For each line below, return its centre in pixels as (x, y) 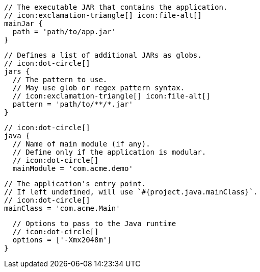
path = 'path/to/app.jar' (64, 32)
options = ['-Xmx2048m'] (62, 240)
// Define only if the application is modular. (109, 152)
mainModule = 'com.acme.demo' (73, 168)
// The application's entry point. (75, 184)
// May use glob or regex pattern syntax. (99, 88)
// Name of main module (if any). (81, 144)
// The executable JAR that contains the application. (116, 7)
